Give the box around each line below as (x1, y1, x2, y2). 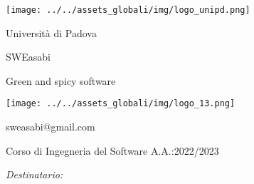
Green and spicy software (6, 73, 116, 88)
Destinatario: (6, 167, 63, 182)
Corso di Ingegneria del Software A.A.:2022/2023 (6, 143, 219, 158)
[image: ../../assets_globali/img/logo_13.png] (6, 98, 236, 109)
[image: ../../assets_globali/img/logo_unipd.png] (6, 5, 250, 15)
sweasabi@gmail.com (6, 119, 95, 134)
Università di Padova (6, 25, 97, 40)
